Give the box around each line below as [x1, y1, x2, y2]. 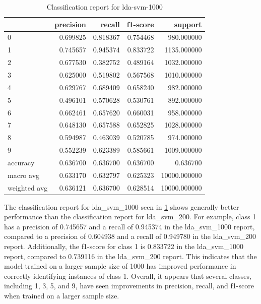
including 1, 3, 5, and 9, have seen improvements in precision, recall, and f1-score [4, 280, 254, 291]
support [174, 19, 202, 29]
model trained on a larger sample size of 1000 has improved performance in [4, 261, 236, 271]
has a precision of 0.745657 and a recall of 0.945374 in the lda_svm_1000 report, [4, 221, 255, 231]
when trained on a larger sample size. [4, 290, 119, 300]
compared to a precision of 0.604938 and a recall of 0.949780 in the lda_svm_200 [4, 231, 256, 241]
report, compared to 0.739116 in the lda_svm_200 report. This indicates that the [4, 251, 257, 261]
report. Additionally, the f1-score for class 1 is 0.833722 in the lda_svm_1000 [4, 241, 243, 252]
